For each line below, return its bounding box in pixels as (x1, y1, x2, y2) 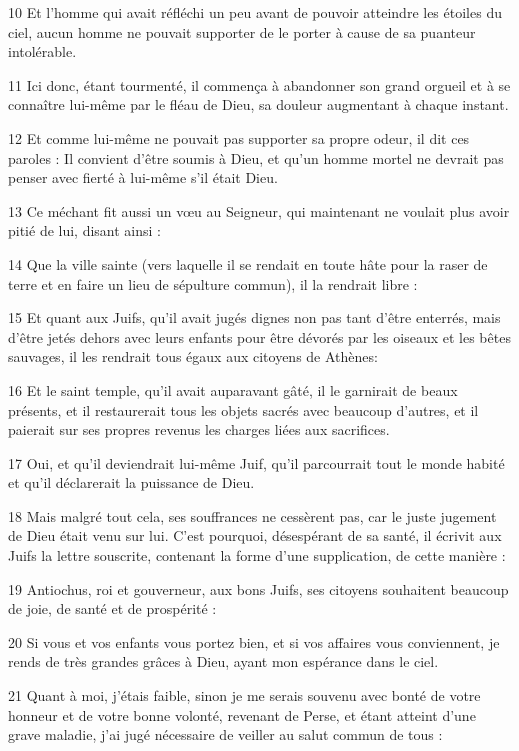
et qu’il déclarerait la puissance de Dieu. (8, 472, 255, 493)
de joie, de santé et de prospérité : (8, 598, 217, 619)
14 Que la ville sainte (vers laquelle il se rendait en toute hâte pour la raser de (8, 253, 488, 274)
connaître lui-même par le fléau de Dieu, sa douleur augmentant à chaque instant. (8, 94, 509, 115)
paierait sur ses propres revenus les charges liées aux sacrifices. (8, 419, 390, 440)
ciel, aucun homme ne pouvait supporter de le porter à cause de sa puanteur (8, 21, 476, 42)
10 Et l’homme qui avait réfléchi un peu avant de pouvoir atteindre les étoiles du (8, 2, 502, 22)
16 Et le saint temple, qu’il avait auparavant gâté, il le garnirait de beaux (8, 379, 458, 400)
